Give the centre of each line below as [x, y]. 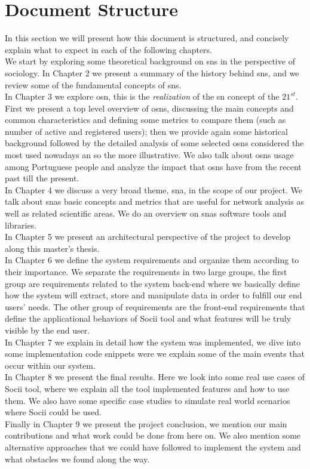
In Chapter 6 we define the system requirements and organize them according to [152, 260]
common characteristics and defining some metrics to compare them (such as [145, 120]
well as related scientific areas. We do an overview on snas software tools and [146, 213]
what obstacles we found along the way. [77, 459]
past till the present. [42, 178]
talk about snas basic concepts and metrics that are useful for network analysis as [154, 201]
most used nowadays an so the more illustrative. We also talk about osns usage [149, 155]
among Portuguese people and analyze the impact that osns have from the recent [153, 166]
